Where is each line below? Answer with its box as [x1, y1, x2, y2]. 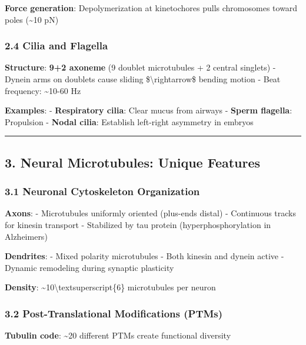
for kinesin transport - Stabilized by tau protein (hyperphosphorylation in [5, 218, 271, 230]
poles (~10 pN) [5, 13, 59, 25]
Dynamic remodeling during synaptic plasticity [5, 261, 174, 273]
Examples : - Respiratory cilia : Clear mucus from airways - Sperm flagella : [5, 104, 292, 116]
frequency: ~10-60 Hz [5, 84, 81, 96]
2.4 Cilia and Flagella [5, 38, 108, 53]
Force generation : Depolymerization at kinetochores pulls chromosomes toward [5, 2, 298, 14]
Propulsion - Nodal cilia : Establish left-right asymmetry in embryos [5, 115, 254, 128]
